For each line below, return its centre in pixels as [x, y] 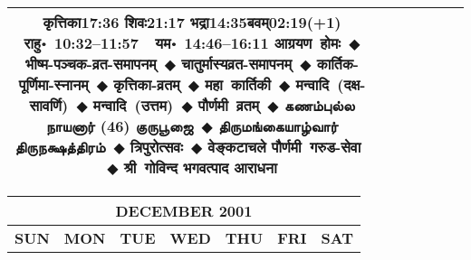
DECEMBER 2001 [184, 211]
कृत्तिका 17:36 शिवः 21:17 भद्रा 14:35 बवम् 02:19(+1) [192, 22]
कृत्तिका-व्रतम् [147, 84]
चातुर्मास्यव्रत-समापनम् [236, 64]
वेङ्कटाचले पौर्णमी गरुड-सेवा [284, 147]
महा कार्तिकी [238, 84]
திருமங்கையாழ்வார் [278, 126]
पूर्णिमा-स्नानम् [53, 84]
